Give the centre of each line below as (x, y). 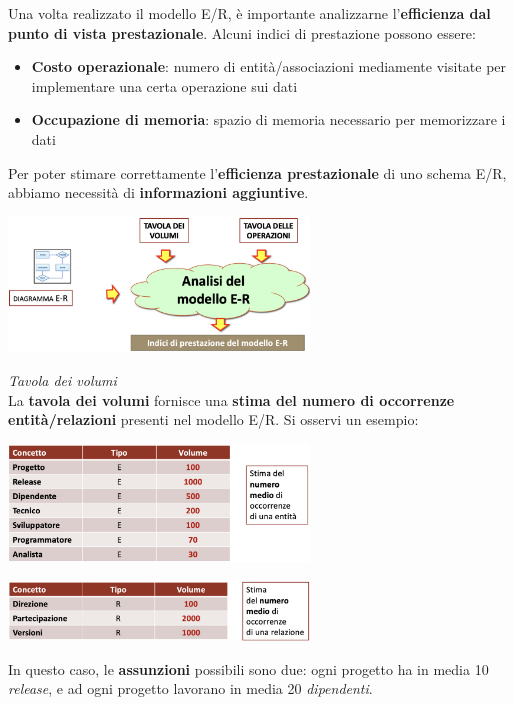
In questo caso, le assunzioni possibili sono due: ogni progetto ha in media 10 (248, 668)
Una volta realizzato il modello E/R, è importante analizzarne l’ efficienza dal (249, 13)
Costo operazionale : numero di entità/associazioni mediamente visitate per (269, 66)
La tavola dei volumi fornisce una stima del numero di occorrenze (231, 399)
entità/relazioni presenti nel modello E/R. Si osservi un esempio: (213, 419)
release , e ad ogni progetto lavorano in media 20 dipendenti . (190, 688)
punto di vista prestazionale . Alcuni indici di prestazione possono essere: (242, 32)
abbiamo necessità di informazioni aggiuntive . (158, 192)
